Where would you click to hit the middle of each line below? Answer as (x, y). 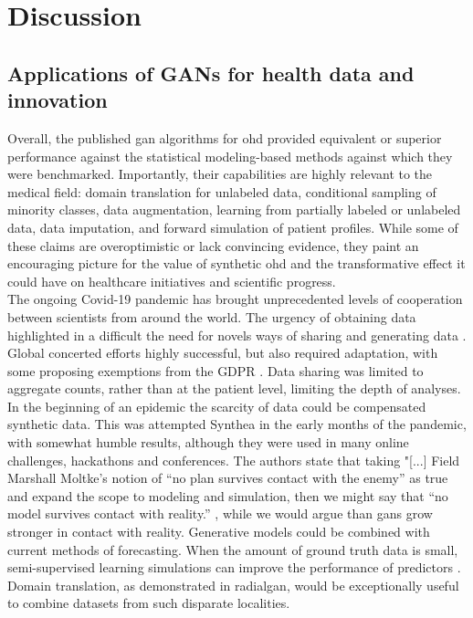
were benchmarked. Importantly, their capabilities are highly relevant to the (220, 174)
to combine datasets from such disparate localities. (149, 603)
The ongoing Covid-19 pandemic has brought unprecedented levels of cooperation (235, 299)
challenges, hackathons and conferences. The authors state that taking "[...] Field (234, 460)
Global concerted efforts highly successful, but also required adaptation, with (223, 353)
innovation (58, 100)
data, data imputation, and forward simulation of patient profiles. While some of (233, 227)
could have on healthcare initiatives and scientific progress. (172, 281)
